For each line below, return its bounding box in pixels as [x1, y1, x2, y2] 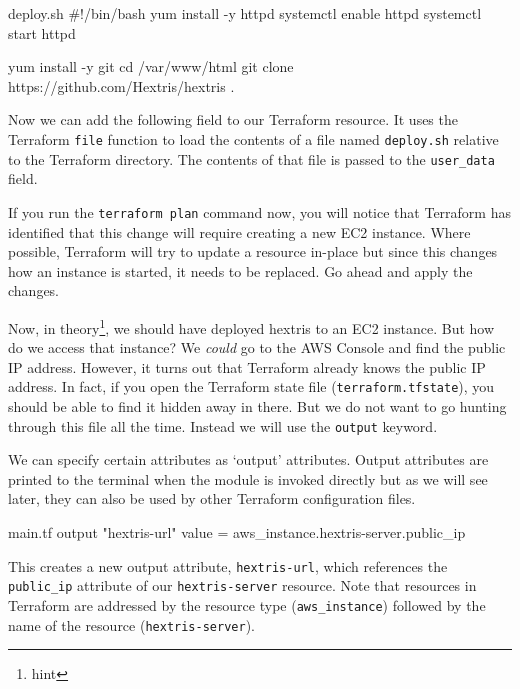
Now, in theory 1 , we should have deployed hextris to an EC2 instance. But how [8, 314, 495, 338]
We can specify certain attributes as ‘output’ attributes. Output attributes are [8, 449, 489, 470]
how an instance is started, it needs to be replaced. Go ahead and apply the [8, 260, 473, 281]
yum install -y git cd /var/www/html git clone [8, 56, 294, 77]
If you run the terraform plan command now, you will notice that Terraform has [8, 201, 511, 222]
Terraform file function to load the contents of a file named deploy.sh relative [8, 128, 499, 149]
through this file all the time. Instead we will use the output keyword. [8, 415, 438, 436]
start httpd [8, 22, 76, 43]
